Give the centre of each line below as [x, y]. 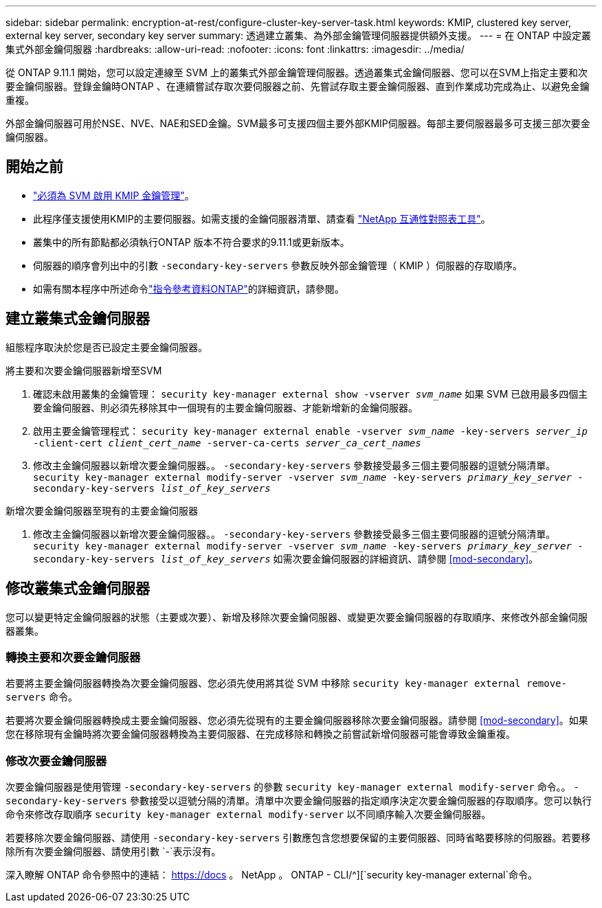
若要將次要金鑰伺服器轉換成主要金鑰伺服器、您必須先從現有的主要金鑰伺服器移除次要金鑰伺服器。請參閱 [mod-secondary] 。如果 [297, 720]
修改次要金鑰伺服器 [56, 761]
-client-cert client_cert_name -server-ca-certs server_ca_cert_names [227, 443]
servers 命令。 [42, 697]
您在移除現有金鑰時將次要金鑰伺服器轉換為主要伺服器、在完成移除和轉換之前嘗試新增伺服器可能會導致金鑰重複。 [260, 734]
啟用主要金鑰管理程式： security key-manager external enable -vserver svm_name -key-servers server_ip [310, 431]
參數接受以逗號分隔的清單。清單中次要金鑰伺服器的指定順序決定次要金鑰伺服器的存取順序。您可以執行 [360, 801]
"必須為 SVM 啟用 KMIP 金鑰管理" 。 [114, 195]
